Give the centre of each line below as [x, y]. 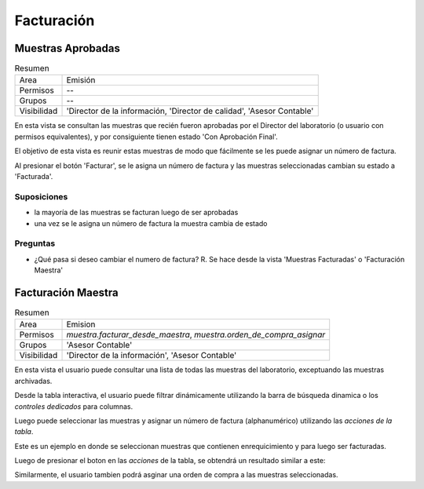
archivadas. [33, 381]
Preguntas [35, 243]
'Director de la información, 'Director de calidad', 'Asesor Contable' [190, 111]
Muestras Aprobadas [68, 48]
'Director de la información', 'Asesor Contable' [152, 356]
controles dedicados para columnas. [74, 406]
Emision [81, 324]
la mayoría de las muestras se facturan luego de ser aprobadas [136, 213]
